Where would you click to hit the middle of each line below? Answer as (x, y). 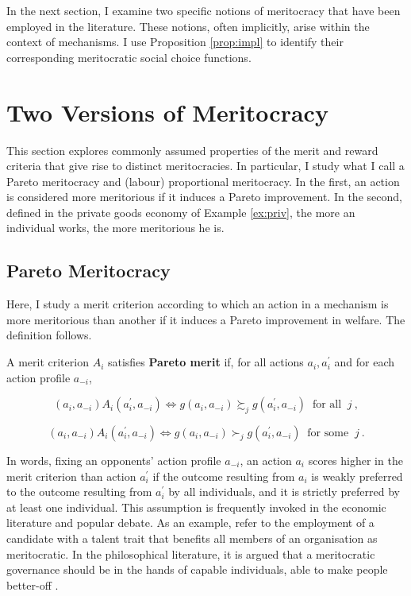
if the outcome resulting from (224, 476)
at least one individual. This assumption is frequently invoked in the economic (196, 507)
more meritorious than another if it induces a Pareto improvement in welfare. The (206, 319)
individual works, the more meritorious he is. (115, 228)
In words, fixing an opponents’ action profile (114, 461)
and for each (365, 362)
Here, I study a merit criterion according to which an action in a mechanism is (198, 304)
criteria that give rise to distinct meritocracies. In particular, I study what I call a (205, 166)
